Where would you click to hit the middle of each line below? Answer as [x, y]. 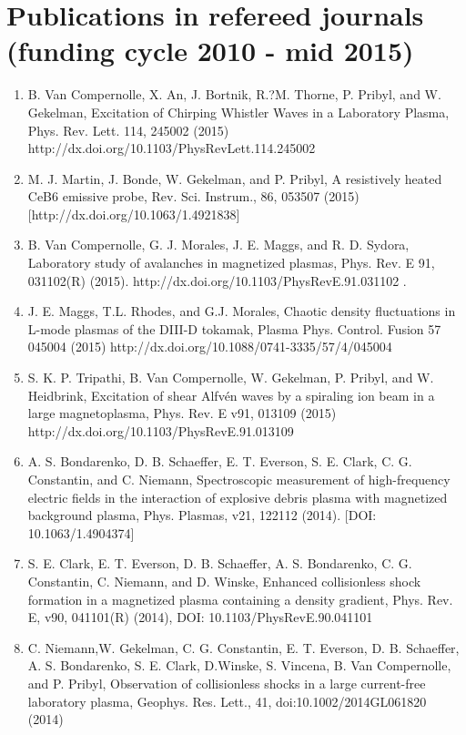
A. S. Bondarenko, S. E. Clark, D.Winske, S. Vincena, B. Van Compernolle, [239, 665]
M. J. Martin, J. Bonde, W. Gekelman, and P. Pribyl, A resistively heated [235, 178]
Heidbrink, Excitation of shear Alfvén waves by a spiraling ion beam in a [231, 395]
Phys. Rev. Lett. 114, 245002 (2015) [128, 130]
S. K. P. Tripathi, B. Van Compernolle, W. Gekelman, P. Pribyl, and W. [231, 378]
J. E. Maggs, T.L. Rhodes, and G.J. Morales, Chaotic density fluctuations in [242, 311]
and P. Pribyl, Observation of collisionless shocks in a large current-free [227, 683]
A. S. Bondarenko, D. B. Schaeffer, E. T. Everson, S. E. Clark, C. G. [220, 461]
